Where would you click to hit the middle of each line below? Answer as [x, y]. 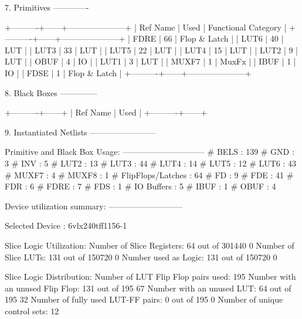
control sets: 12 [32, 310]
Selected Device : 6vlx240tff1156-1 [66, 225]
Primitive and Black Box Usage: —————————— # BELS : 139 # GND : [150, 152]
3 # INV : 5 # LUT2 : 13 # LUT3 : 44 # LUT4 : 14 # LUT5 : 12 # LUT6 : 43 [151, 163]
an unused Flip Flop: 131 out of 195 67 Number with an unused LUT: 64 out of [148, 288]
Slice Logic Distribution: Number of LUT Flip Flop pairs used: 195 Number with [150, 276]
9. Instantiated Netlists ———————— [80, 132]
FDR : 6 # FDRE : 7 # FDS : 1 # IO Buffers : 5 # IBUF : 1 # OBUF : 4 [140, 186]
